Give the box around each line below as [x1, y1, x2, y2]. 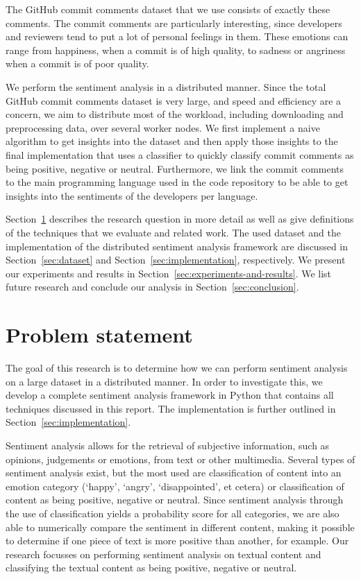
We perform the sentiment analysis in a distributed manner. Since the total [6, 79, 326, 94]
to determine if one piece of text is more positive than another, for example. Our [6, 533, 349, 548]
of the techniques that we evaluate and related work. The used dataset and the [6, 225, 341, 239]
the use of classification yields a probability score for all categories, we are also [6, 505, 339, 520]
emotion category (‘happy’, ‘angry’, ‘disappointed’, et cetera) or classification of [6, 478, 344, 493]
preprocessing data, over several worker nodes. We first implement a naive [6, 120, 320, 135]
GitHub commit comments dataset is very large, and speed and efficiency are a [6, 93, 342, 107]
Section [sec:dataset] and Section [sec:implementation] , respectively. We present [6, 252, 346, 267]
